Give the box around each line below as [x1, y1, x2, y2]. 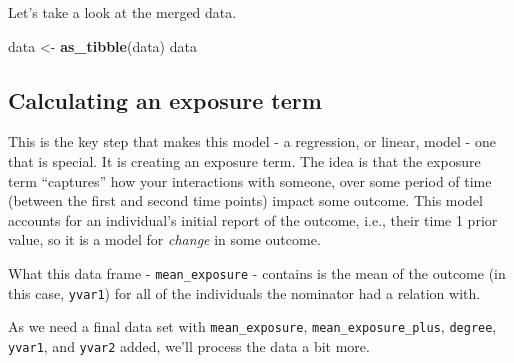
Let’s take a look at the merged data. [8, 2, 237, 22]
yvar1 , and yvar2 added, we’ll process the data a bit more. [8, 335, 370, 356]
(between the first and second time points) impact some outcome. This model [8, 190, 483, 211]
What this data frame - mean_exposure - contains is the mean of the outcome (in [8, 262, 506, 283]
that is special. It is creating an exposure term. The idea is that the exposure [8, 150, 481, 171]
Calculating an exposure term [8, 84, 322, 115]
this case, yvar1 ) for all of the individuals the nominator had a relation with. [8, 282, 481, 303]
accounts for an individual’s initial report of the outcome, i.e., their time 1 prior [8, 209, 498, 230]
